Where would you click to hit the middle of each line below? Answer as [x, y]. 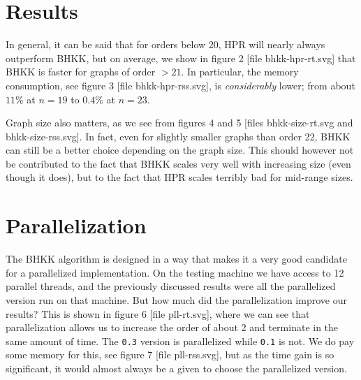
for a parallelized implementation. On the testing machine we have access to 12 [175, 272]
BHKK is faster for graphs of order [81, 72]
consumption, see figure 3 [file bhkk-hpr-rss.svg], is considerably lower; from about [180, 85]
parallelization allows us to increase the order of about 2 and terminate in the [172, 327]
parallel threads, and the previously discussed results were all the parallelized [171, 286]
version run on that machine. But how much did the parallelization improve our [176, 299]
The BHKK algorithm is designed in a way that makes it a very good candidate [176, 259]
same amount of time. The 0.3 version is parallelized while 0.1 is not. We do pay [180, 341]
